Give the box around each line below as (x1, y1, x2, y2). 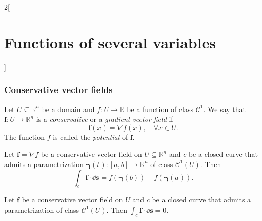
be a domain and (42, 103, 95, 114)
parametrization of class (4, 204, 79, 215)
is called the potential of (53, 131, 128, 142)
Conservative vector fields (4, 83, 113, 96)
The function (4, 131, 45, 142)
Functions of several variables (4, 31, 216, 52)
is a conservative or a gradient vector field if (36, 114, 173, 124)
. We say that (203, 103, 246, 114)
